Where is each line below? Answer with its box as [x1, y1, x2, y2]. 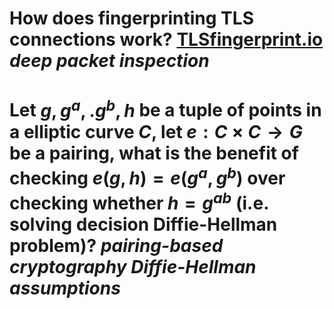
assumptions [9, 277, 121, 300]
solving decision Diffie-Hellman [9, 213, 278, 236]
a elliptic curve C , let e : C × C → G [9, 120, 303, 143]
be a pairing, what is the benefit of [9, 142, 299, 164]
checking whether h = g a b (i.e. [9, 188, 269, 215]
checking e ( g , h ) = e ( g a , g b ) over [9, 163, 286, 190]
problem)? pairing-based [9, 235, 224, 257]
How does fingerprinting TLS [9, 7, 254, 30]
